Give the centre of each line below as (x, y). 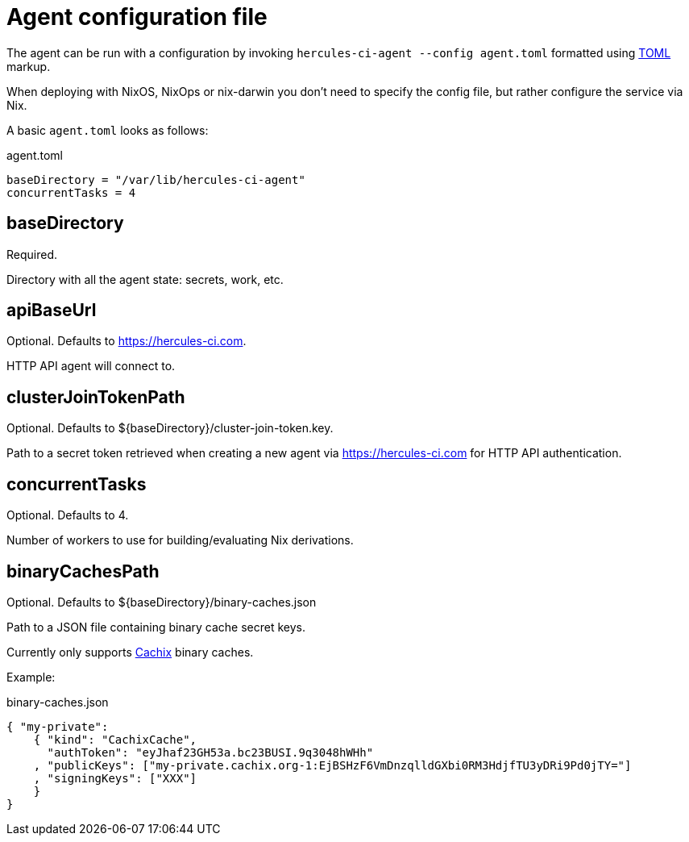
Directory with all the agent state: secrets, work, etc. (145, 279)
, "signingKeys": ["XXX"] (115, 778)
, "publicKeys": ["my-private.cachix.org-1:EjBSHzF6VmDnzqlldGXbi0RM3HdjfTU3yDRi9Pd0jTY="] (332, 765)
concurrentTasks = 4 (71, 192)
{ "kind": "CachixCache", (115, 739)
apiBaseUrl (52, 311)
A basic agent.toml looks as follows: (108, 130)
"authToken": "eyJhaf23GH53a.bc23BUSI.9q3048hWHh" (210, 752)
